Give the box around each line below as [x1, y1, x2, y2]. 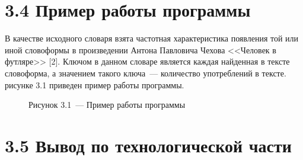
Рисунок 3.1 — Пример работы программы [28, 98, 186, 111]
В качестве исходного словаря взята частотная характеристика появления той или [5, 32, 299, 44]
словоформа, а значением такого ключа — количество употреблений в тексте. [5, 66, 286, 79]
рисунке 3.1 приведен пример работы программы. [5, 78, 184, 91]
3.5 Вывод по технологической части [5, 133, 292, 157]
